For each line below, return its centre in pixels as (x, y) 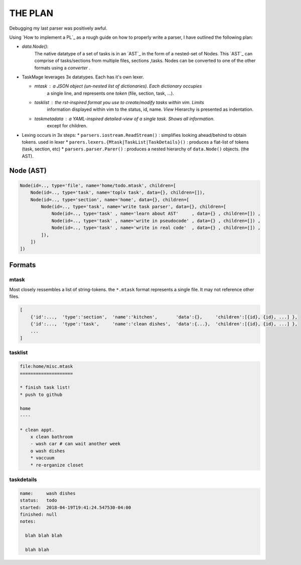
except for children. (67, 126)
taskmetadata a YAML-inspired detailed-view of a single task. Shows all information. (125, 119)
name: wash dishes (48, 493)
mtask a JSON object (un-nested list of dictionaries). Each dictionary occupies (118, 86)
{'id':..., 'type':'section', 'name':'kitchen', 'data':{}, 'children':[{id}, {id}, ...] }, (164, 317)
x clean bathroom (52, 437)
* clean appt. (37, 430)
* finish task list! (45, 388)
